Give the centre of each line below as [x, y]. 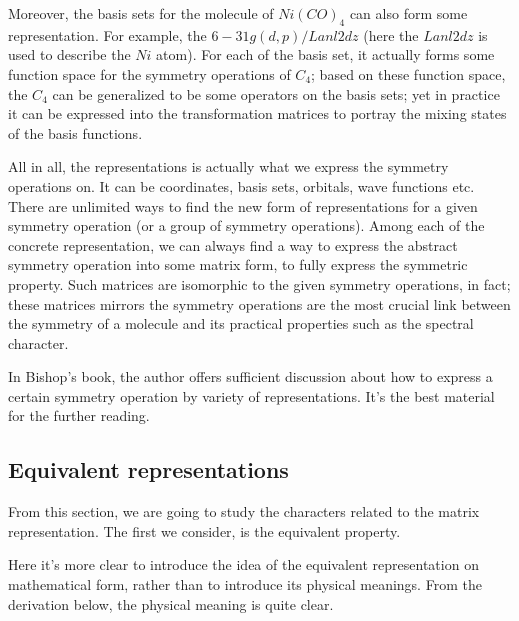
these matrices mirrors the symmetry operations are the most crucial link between [259, 303]
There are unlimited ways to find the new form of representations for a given [243, 205]
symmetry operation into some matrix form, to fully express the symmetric [238, 264]
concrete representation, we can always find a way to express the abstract [233, 244]
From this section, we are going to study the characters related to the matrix [244, 511]
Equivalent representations [148, 469]
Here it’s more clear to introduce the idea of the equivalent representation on [243, 564]
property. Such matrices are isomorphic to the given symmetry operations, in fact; [259, 283]
